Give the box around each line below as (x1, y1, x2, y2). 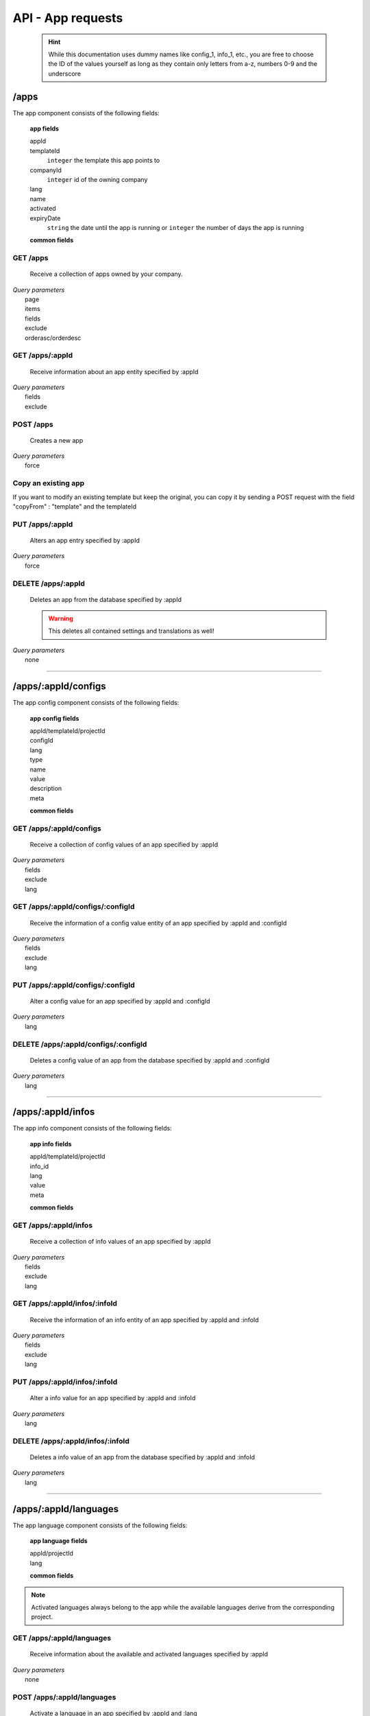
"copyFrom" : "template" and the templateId (12, 502, 137, 511)
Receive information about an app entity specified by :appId (29, 367, 199, 375)
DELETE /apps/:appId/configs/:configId (12, 1039, 147, 1049)
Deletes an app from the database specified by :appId (29, 595, 182, 603)
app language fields (29, 1537, 88, 1544)
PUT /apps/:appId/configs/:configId (12, 980, 135, 990)
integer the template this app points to (47, 156, 160, 165)
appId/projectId (29, 1549, 73, 1557)
